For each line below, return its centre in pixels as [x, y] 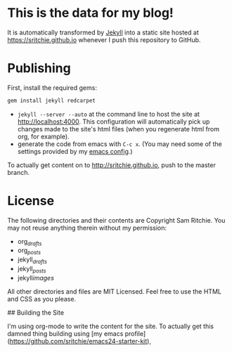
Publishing [39, 69]
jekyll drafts [32, 260]
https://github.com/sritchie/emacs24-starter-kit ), [80, 341]
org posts [29, 251]
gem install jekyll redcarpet [52, 100]
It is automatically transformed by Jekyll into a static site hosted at [103, 32]
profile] [135, 333]
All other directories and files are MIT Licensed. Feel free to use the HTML [114, 291]
